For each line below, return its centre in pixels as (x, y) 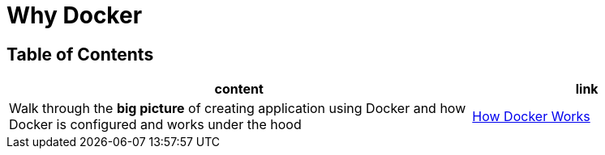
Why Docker (75, 15)
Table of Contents (80, 54)
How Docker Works (531, 117)
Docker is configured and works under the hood (155, 125)
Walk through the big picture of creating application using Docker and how (238, 109)
